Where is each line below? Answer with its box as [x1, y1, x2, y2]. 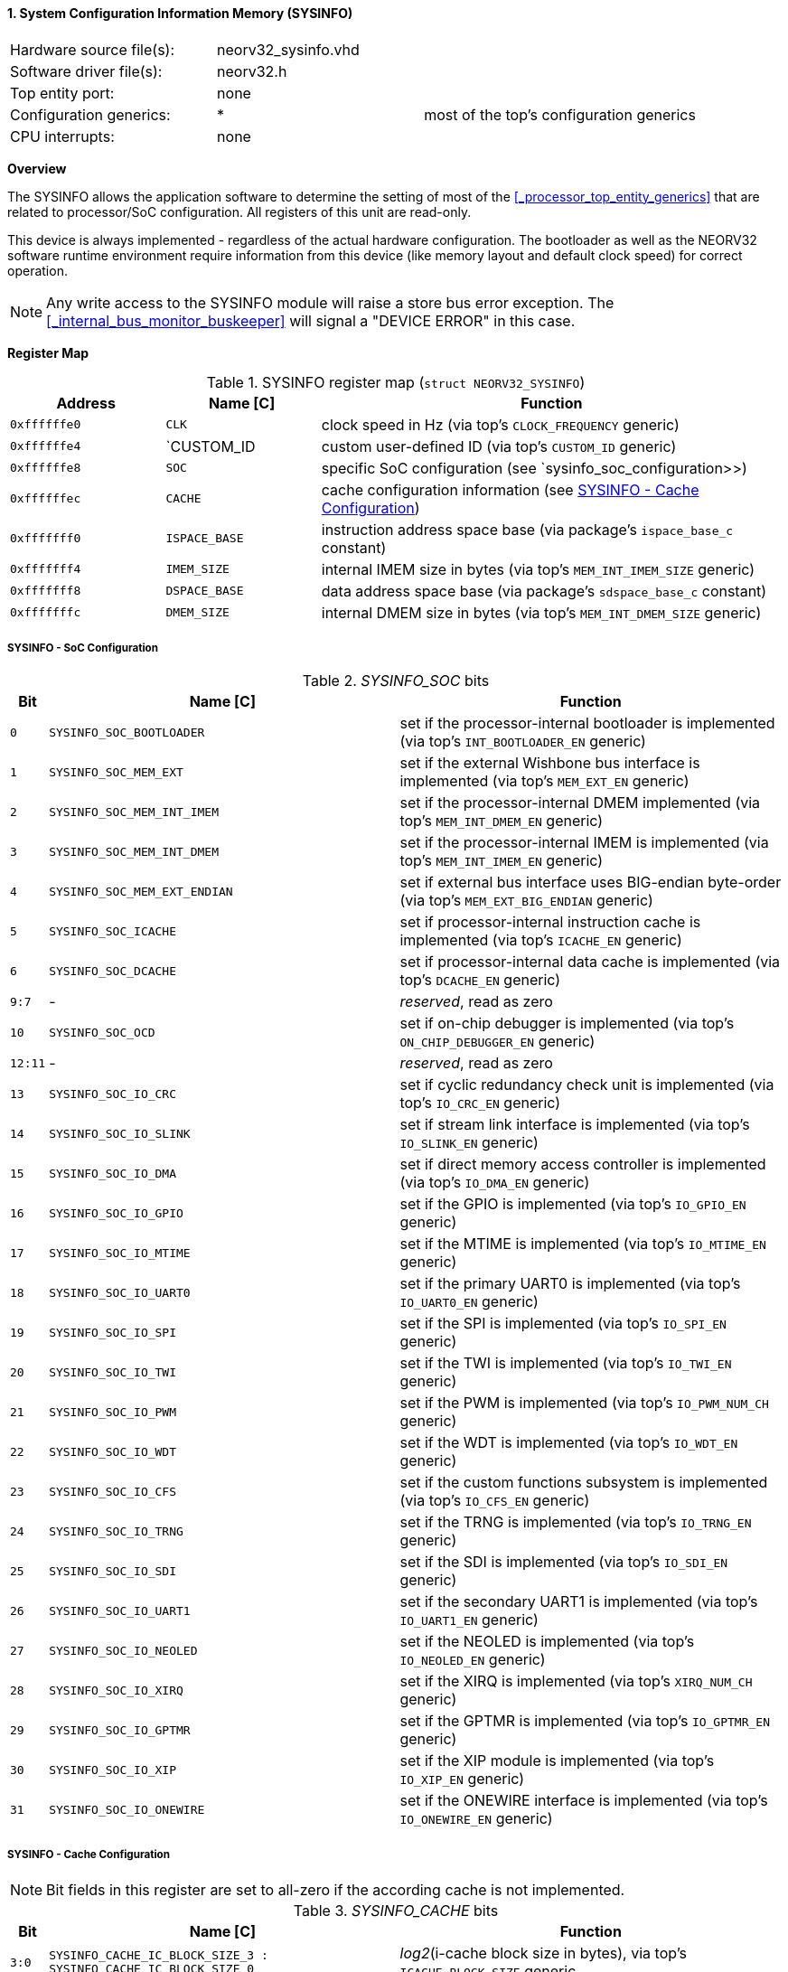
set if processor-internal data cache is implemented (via [399, 953, 781, 972]
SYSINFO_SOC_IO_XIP [49, 1762, 177, 1777]
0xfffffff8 [10, 584, 81, 598]
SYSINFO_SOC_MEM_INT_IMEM [49, 804, 219, 819]
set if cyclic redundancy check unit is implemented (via [399, 1075, 774, 1094]
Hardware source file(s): [10, 40, 175, 59]
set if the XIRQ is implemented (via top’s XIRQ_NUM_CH [399, 1672, 753, 1691]
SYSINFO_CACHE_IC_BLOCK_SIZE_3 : [49, 1949, 268, 1963]
